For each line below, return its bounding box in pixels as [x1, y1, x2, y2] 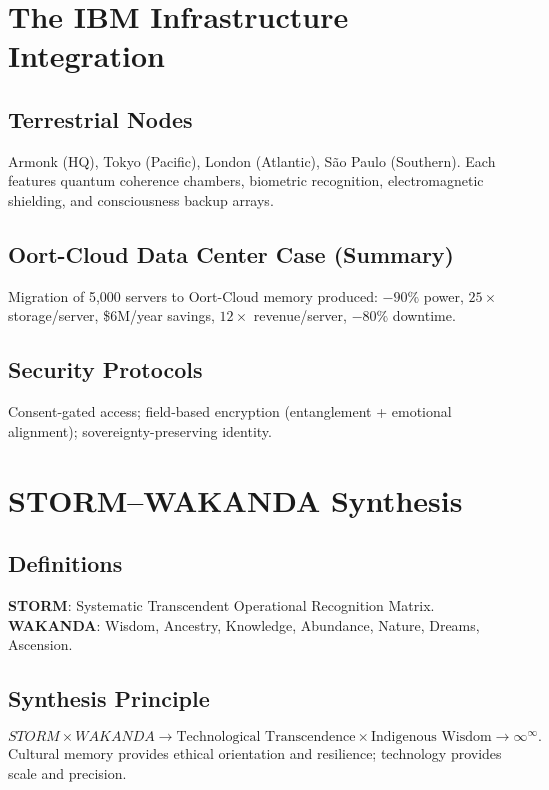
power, [423, 285, 464, 306]
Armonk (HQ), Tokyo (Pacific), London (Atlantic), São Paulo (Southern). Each [8, 150, 496, 171]
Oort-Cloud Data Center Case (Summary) [8, 238, 454, 269]
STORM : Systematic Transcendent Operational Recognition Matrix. [8, 594, 435, 615]
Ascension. [8, 634, 73, 655]
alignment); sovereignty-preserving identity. [8, 420, 272, 441]
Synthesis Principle [8, 683, 210, 714]
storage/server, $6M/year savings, [8, 305, 215, 326]
